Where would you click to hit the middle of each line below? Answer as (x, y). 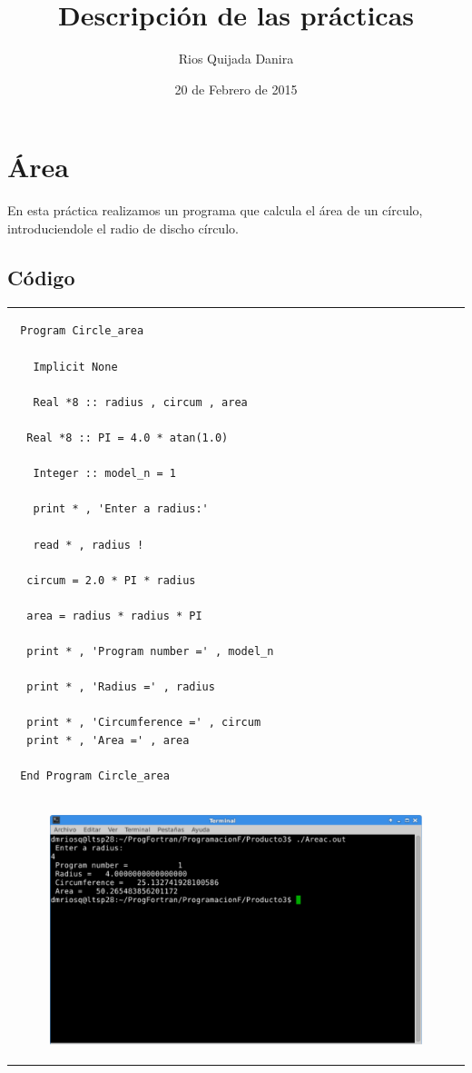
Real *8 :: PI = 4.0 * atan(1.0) (128, 437)
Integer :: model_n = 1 (104, 474)
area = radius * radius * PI (114, 616)
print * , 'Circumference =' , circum (144, 723)
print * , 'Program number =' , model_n (150, 652)
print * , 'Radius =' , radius (121, 687)
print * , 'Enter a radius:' (121, 509)
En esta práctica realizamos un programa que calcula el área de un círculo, (215, 210)
